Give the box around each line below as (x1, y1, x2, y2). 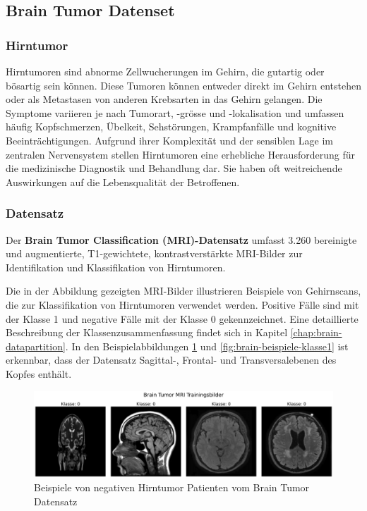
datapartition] (6, 338, 66, 353)
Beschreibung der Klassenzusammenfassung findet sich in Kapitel (6, 325, 288, 340)
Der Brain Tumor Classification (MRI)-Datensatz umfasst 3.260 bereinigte (6, 232, 357, 247)
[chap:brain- (290, 325, 342, 340)
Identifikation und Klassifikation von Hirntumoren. (6, 259, 226, 274)
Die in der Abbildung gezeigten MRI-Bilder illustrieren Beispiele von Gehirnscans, (6, 283, 361, 298)
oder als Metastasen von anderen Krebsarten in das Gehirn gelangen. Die (6, 92, 323, 106)
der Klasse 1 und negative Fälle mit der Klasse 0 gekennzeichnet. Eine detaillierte (6, 311, 359, 326)
